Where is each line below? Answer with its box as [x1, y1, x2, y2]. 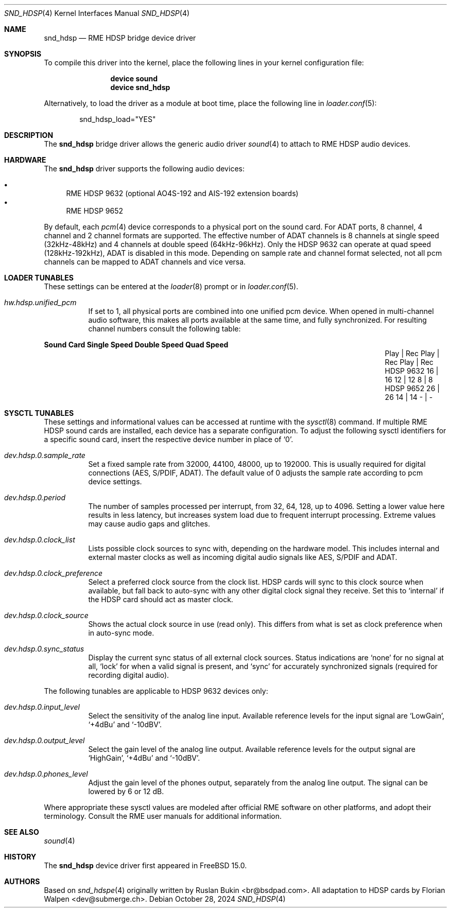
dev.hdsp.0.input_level [4, 703, 80, 711]
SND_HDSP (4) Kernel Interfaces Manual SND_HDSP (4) [4, 9, 190, 17]
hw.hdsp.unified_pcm [4, 298, 77, 307]
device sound [110, 74, 158, 83]
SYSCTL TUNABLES [4, 409, 74, 417]
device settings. [88, 477, 142, 486]
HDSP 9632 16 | [385, 366, 439, 375]
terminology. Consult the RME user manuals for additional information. [44, 812, 282, 820]
